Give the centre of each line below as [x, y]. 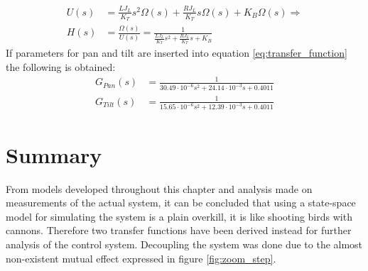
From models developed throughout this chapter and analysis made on [159, 188]
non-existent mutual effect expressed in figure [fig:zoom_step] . [141, 258]
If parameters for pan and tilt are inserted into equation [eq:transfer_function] [177, 53]
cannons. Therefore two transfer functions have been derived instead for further [179, 230]
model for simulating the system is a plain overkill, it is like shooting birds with [179, 216]
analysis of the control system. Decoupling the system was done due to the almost [184, 244]
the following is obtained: [61, 67]
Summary [54, 154]
